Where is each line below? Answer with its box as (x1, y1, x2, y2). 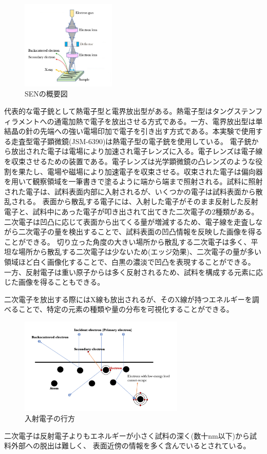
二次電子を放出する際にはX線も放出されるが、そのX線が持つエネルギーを (4, 293, 252, 304)
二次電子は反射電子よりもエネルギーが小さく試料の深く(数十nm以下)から (4, 430, 250, 441)
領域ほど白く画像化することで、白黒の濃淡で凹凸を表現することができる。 (4, 256, 255, 267)
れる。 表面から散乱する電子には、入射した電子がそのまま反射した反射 (18, 196, 258, 207)
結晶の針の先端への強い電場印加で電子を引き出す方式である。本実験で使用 (4, 126, 256, 136)
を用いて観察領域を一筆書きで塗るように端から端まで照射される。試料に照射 (4, 176, 263, 187)
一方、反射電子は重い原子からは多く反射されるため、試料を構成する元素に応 (4, 266, 263, 277)
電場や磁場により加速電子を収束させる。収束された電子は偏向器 (47, 166, 263, 176)
